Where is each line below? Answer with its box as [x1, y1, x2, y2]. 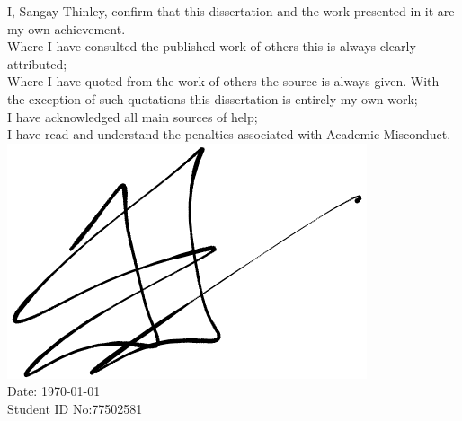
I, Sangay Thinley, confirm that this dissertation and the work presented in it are [7, 2, 455, 20]
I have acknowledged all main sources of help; [7, 107, 258, 126]
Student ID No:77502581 [7, 399, 143, 417]
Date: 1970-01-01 [7, 382, 101, 400]
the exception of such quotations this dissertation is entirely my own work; [7, 89, 418, 108]
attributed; [7, 54, 67, 73]
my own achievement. [7, 19, 126, 38]
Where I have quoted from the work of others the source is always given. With [7, 72, 440, 91]
